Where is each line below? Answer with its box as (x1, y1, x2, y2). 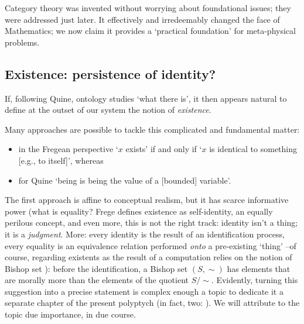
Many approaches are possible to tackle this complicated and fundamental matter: (5, 123, 300, 135)
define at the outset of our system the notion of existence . (5, 104, 211, 116)
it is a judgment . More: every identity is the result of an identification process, (5, 228, 285, 240)
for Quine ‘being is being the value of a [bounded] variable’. (18, 174, 231, 186)
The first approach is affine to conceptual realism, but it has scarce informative (5, 194, 289, 206)
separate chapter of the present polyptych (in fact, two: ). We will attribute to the (5, 297, 300, 309)
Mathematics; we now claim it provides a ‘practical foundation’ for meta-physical (5, 25, 296, 37)
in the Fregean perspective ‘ (18, 143, 118, 155)
